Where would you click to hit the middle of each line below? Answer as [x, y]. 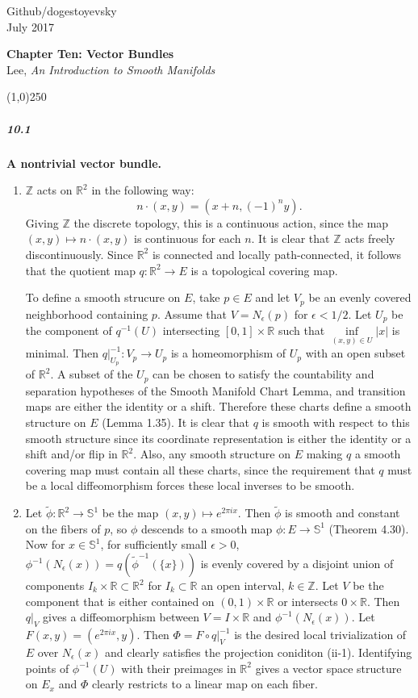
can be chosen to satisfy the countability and [263, 374]
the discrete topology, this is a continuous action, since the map [231, 222]
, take [206, 297]
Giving [42, 222]
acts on [54, 190]
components [55, 585]
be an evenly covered [360, 297]
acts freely [370, 238]
